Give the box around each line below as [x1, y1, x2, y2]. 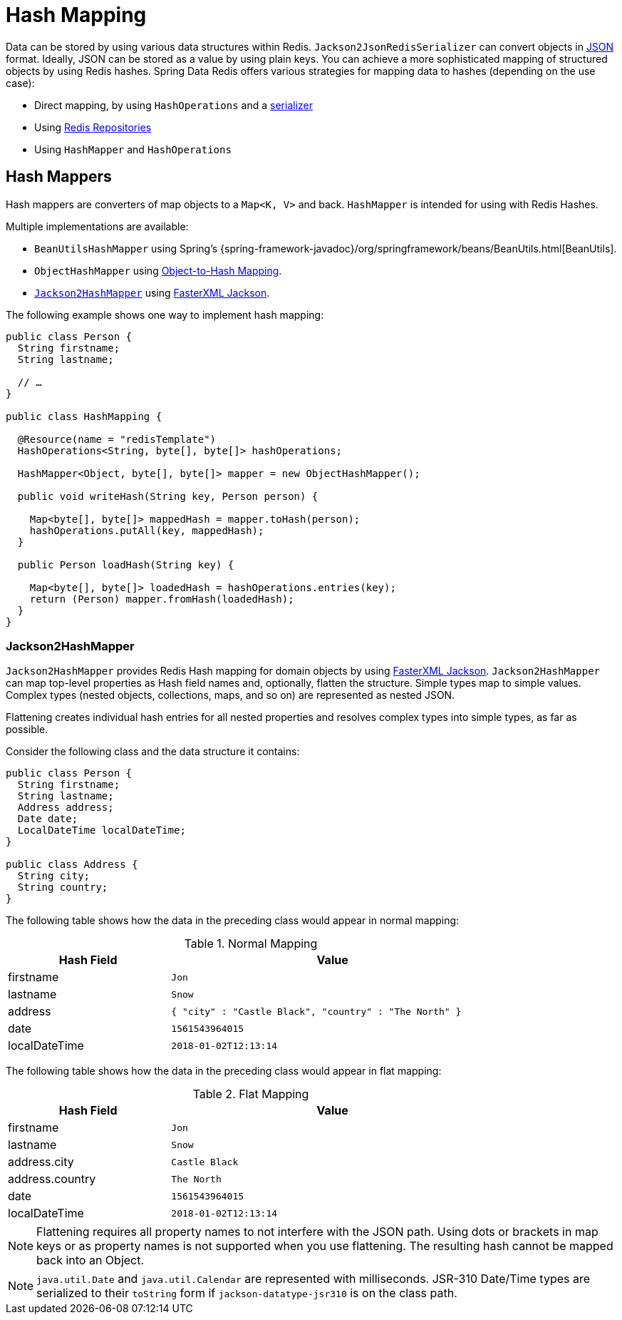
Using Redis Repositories [34, 121, 152, 133]
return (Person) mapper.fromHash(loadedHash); [29, 593, 294, 605]
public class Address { [6, 859, 138, 871]
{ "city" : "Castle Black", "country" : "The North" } [171, 1006, 462, 1017]
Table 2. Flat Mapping [192, 1087, 309, 1102]
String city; [17, 870, 90, 882]
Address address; [17, 802, 114, 814]
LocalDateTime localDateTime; [17, 824, 186, 836]
